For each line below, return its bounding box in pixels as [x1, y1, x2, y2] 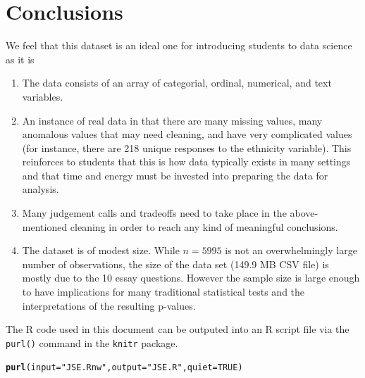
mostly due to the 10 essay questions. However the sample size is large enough [22, 270, 360, 285]
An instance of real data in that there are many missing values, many [22, 113, 323, 127]
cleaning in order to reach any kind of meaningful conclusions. [70, 219, 338, 234]
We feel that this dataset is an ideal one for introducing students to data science [6, 38, 352, 53]
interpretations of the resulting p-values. [22, 298, 196, 313]
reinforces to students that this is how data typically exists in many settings [22, 154, 351, 169]
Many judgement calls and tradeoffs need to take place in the [22, 206, 287, 220]
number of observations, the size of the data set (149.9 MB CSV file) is [22, 256, 329, 271]
